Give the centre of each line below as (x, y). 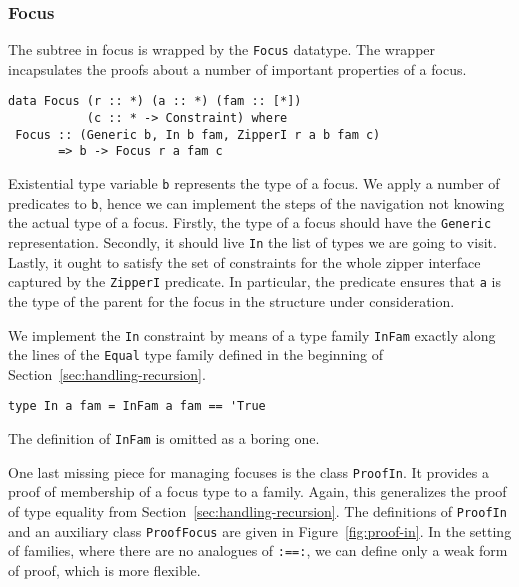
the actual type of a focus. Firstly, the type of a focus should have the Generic (250, 222)
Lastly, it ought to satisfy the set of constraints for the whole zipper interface (244, 261)
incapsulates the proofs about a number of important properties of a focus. (237, 68)
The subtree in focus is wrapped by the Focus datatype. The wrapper (222, 49)
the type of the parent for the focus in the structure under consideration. (231, 300)
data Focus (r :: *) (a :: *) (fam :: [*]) (155, 101)
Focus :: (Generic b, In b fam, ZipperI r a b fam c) (198, 134)
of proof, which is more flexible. (104, 570)
